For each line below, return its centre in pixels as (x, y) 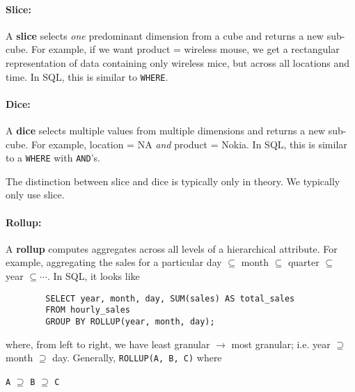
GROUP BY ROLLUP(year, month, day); (130, 321)
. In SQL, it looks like (93, 276)
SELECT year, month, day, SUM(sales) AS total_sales (170, 298)
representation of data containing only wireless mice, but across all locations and (178, 62)
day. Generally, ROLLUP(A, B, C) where (137, 358)
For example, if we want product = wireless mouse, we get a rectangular (185, 49)
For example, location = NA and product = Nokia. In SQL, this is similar (189, 144)
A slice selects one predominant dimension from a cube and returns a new (165, 35)
